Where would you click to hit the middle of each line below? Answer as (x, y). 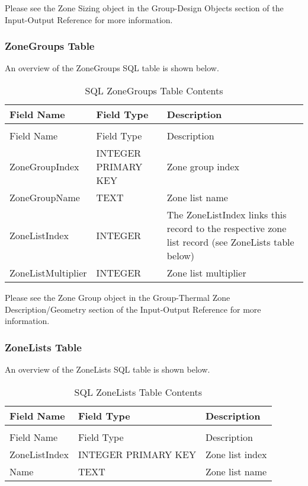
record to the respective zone (227, 228)
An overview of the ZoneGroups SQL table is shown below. (112, 68)
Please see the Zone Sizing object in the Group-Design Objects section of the (144, 8)
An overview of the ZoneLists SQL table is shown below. (108, 369)
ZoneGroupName (45, 197)
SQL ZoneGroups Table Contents (154, 90)
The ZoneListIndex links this (227, 215)
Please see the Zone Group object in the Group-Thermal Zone (118, 297)
